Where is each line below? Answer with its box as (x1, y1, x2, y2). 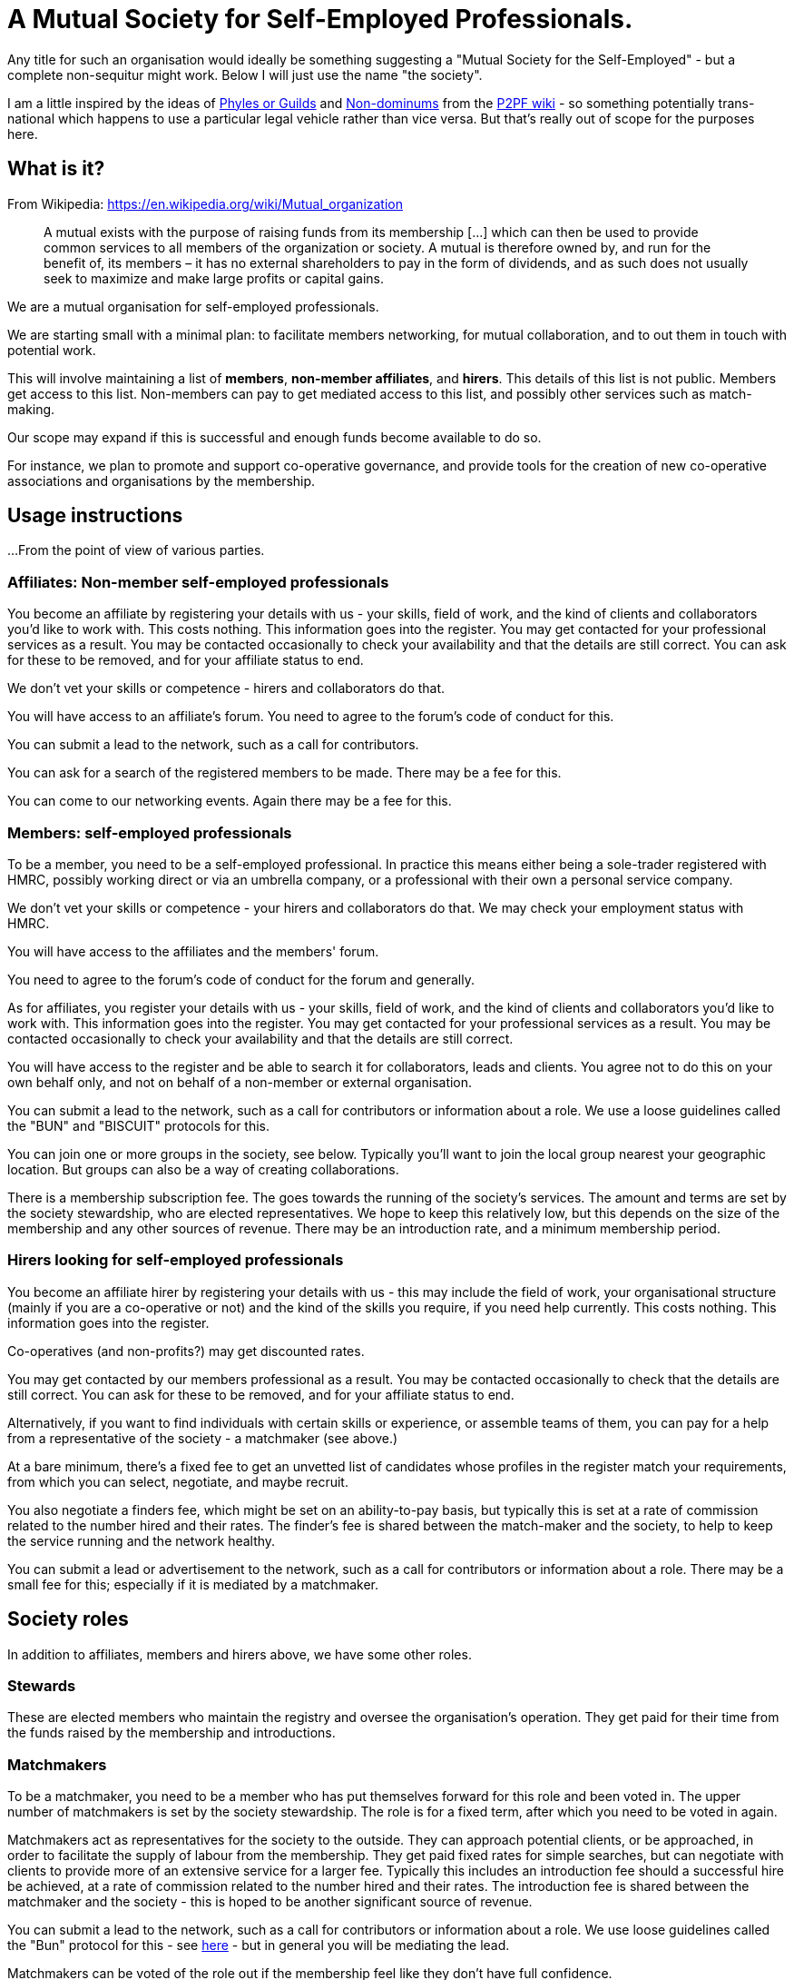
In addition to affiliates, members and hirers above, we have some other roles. (7, 1646, 472, 1662)
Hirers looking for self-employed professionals (7, 1251, 344, 1270)
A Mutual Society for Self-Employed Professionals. (7, 4, 633, 35)
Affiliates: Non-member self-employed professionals (7, 572, 389, 591)
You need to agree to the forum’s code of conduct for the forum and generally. (7, 971, 475, 987)
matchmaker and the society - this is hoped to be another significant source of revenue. (7, 1894, 533, 1910)
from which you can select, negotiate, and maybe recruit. (7, 1473, 348, 1490)
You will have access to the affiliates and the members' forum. (7, 943, 379, 959)
